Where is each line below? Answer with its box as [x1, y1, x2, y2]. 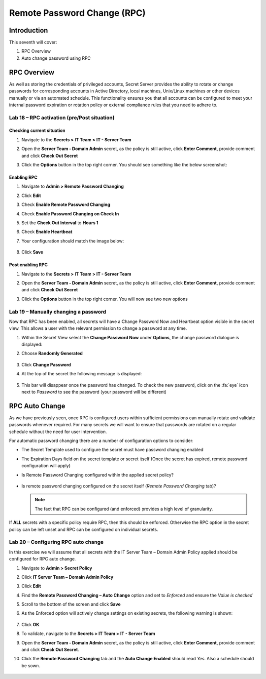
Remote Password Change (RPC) [9, 7, 146, 18]
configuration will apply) [21, 463, 71, 469]
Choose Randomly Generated [21, 351, 83, 357]
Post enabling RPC [9, 262, 48, 268]
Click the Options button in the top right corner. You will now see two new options [21, 296, 188, 302]
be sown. [21, 662, 40, 669]
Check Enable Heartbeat [21, 229, 72, 235]
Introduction [9, 26, 48, 35]
